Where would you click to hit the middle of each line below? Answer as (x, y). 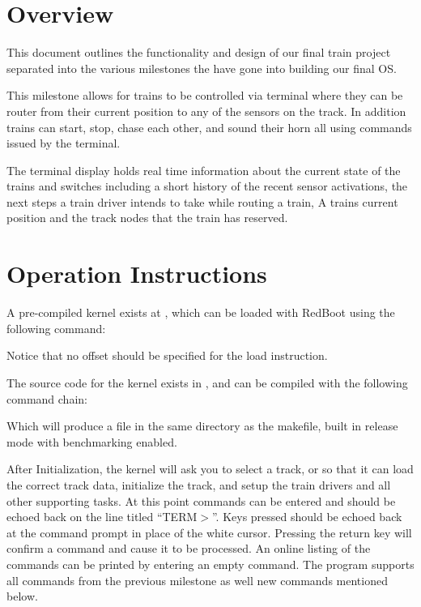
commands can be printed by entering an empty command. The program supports (210, 564)
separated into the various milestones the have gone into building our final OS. (202, 68)
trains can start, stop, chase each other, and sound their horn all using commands (209, 127)
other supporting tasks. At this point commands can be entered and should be (201, 500)
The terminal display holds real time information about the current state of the (204, 170)
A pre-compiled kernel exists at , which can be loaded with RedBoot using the (201, 312)
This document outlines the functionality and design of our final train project (199, 52)
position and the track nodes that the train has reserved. (147, 218)
